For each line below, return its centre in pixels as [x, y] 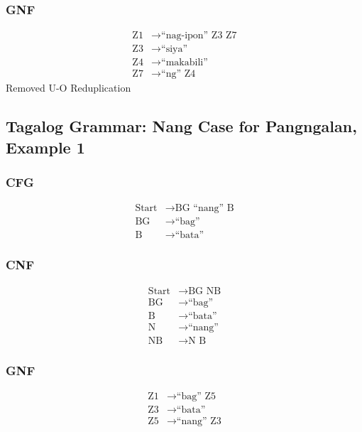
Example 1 [45, 147]
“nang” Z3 [199, 422]
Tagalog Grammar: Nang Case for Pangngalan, [181, 126]
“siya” [175, 49]
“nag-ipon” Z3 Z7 [199, 36]
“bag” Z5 [196, 397]
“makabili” [185, 63]
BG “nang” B [204, 209]
